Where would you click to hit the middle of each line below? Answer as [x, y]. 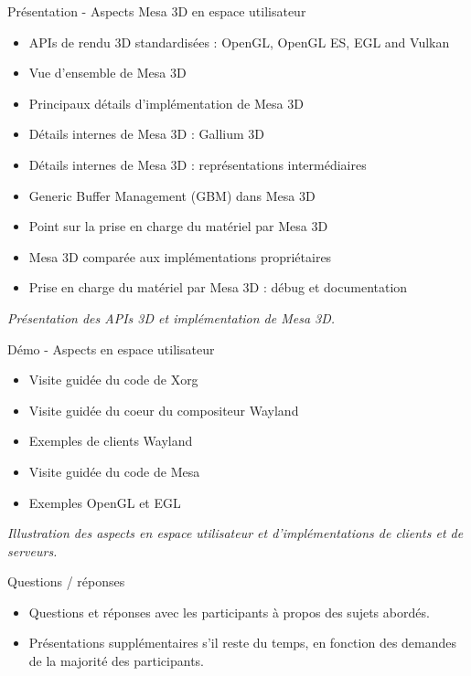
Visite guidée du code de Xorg [113, 380]
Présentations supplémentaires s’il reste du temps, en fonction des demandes [243, 643]
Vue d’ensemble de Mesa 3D [107, 73]
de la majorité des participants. [116, 661]
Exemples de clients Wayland [111, 441]
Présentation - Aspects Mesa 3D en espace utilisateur [157, 11]
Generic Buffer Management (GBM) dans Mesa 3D [172, 195]
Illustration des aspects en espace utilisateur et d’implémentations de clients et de [235, 533]
